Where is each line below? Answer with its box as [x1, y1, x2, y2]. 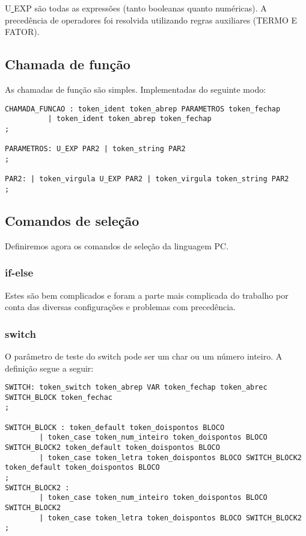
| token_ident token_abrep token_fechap [47, 114, 212, 123]
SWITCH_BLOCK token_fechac [5, 393, 112, 402]
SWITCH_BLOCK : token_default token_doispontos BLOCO [5, 423, 225, 432]
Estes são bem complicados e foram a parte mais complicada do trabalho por [5, 288, 289, 301]
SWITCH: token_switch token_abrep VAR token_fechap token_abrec [5, 383, 268, 392]
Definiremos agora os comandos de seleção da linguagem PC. [5, 239, 229, 252]
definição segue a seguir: [5, 361, 94, 374]
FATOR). [5, 25, 40, 38]
